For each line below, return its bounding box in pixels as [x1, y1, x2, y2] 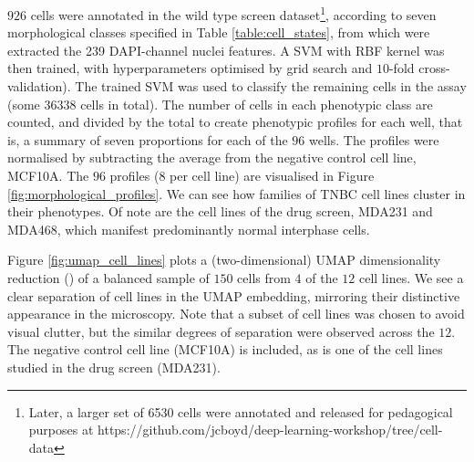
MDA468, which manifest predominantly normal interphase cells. [7, 219, 370, 238]
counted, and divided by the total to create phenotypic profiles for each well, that [7, 112, 463, 131]
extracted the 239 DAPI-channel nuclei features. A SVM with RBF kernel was [7, 40, 445, 59]
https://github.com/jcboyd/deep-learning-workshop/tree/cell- [98, 420, 443, 439]
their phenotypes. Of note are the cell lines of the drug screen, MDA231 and [7, 202, 433, 221]
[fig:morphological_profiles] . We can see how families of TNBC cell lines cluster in [7, 184, 466, 203]
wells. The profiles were [309, 130, 439, 149]
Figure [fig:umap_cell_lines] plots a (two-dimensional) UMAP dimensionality [7, 250, 441, 269]
